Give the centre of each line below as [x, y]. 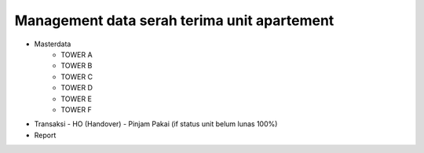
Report [45, 135]
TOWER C [77, 76]
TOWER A [77, 54]
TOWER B [77, 66]
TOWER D [77, 88]
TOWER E [76, 99]
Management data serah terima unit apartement [174, 20]
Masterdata [53, 44]
